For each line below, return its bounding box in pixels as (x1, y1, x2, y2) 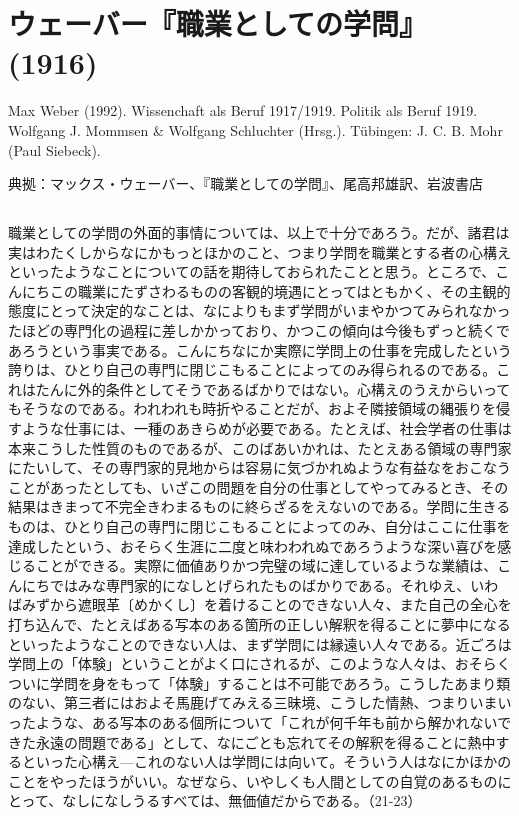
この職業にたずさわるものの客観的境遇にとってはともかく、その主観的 (49, 280, 511, 301)
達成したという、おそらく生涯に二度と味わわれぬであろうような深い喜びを (8, 535, 498, 556)
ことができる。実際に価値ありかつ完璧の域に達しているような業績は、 (35, 555, 498, 576)
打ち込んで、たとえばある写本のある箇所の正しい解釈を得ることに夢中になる (8, 613, 511, 634)
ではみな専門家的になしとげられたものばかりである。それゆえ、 (49, 574, 471, 595)
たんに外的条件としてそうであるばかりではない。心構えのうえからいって (35, 378, 511, 399)
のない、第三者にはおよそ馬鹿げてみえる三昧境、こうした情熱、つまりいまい (8, 692, 512, 713)
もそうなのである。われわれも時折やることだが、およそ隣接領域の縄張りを (8, 398, 496, 419)
